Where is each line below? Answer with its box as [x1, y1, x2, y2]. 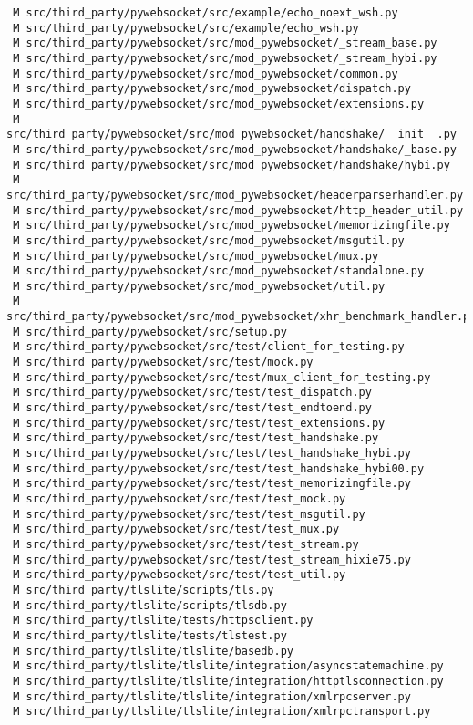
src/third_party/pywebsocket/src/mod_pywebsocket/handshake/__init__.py [6, 128, 457, 141]
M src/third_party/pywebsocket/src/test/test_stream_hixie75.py [13, 553, 411, 566]
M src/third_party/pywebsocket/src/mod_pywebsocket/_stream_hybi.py [13, 51, 437, 65]
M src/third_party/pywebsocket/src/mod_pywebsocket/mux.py [13, 249, 379, 263]
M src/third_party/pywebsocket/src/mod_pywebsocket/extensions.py [13, 97, 425, 110]
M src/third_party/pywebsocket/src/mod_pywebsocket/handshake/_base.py [13, 142, 457, 156]
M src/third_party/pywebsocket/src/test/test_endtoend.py [13, 401, 372, 415]
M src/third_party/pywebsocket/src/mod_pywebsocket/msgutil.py [13, 233, 405, 247]
